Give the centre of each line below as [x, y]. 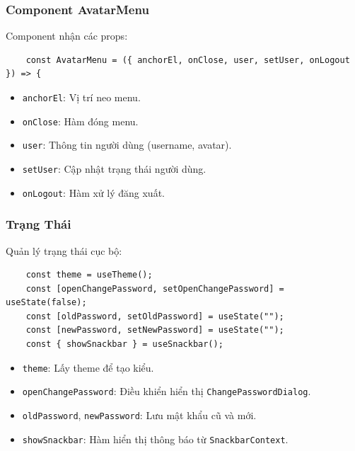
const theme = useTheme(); [89, 275]
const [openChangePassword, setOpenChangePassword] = [155, 289]
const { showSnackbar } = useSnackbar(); [124, 344]
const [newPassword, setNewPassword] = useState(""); [155, 330]
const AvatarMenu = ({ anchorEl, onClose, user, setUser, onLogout [188, 60]
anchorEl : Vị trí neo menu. [81, 97]
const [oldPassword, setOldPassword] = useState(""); [155, 316]
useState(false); [46, 303]
